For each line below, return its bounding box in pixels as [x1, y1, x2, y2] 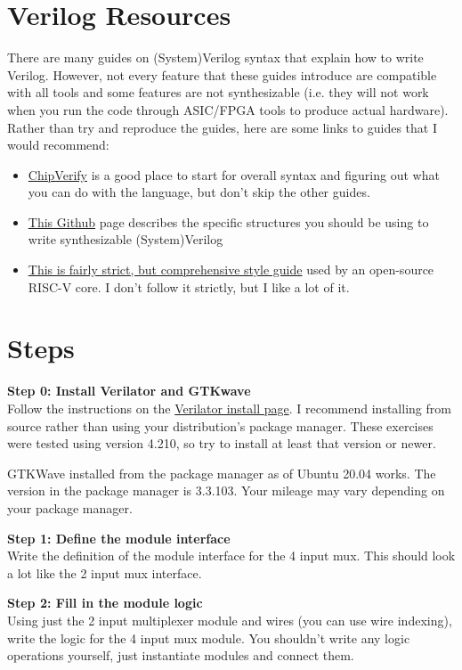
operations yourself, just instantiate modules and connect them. [7, 646, 354, 665]
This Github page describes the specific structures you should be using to [28, 212, 429, 231]
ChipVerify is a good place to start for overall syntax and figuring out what [28, 165, 440, 184]
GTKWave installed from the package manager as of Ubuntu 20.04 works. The [7, 463, 436, 482]
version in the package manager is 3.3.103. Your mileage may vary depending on [7, 481, 445, 500]
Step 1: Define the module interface [7, 528, 231, 547]
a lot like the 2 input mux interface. [7, 563, 202, 582]
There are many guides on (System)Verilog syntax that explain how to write [7, 48, 424, 67]
